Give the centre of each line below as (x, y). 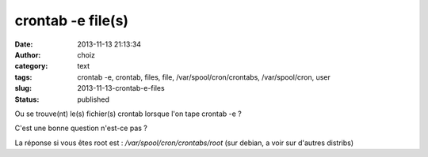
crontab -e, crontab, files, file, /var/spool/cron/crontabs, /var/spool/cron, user (204, 77)
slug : (23, 88)
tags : (23, 77)
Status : (27, 99)
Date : (24, 44)
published (94, 99)
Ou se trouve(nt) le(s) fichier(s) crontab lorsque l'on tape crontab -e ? (128, 114)
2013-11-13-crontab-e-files (121, 88)
